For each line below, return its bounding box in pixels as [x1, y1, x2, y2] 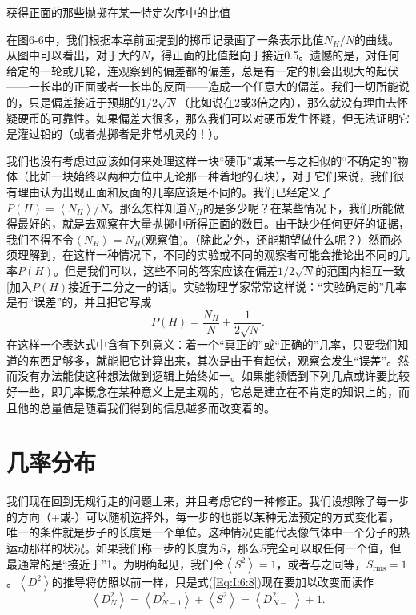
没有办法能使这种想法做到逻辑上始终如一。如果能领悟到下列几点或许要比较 [17, 367, 410, 384]
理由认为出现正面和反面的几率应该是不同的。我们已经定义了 [17, 183, 331, 200]
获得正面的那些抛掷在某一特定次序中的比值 [6, 4, 230, 20]
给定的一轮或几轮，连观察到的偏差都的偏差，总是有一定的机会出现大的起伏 [6, 62, 398, 79]
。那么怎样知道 [108, 199, 187, 216]
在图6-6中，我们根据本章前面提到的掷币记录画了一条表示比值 [6, 30, 324, 47]
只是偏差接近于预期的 [28, 93, 141, 110]
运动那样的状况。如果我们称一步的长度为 [6, 540, 219, 556]
